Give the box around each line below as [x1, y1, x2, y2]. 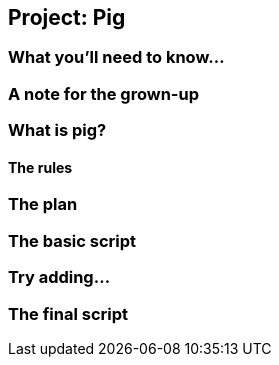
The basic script [8, 230, 137, 251]
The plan [8, 194, 78, 215]
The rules [8, 158, 73, 176]
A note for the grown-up [8, 83, 199, 104]
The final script [8, 303, 129, 324]
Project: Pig [8, 5, 126, 30]
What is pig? [8, 120, 107, 141]
